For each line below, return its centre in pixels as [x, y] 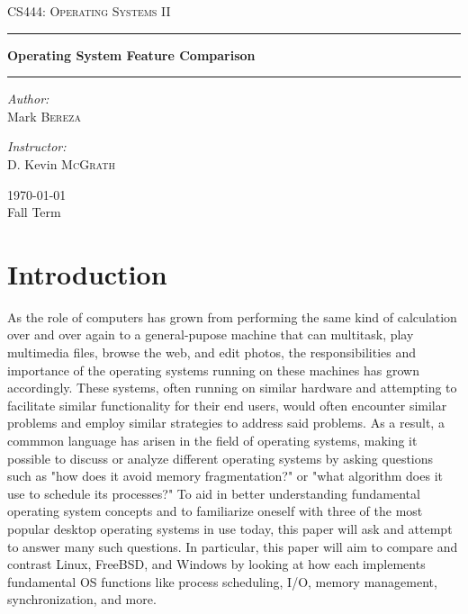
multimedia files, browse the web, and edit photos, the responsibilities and [211, 352]
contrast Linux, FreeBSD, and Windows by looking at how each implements [216, 564]
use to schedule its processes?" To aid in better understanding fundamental [214, 493]
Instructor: [37, 146]
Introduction [87, 273]
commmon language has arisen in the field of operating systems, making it [212, 441]
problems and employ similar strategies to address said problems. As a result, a [226, 423]
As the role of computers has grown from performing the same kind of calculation [232, 316]
